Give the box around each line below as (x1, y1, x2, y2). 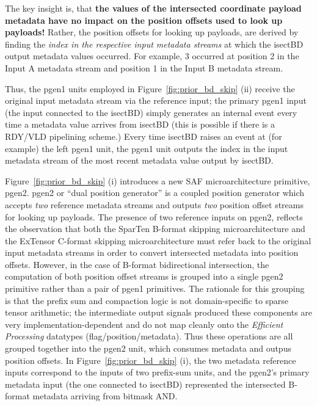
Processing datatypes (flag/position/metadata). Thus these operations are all (5, 330, 293, 343)
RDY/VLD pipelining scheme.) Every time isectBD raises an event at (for (5, 129, 282, 142)
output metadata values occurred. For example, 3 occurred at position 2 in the (5, 49, 299, 62)
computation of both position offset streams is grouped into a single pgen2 (5, 270, 283, 283)
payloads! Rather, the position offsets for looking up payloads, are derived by (5, 26, 299, 38)
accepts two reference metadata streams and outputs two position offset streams (5, 198, 304, 211)
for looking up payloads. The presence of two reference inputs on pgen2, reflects (5, 210, 303, 223)
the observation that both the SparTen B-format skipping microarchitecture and (5, 222, 305, 235)
